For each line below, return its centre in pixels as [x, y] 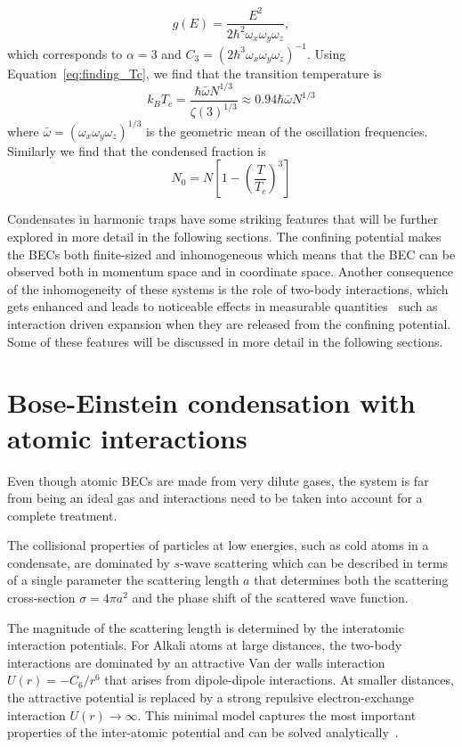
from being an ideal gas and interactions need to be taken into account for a [215, 498]
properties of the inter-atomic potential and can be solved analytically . [203, 732]
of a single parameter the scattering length [123, 580]
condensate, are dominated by [89, 562]
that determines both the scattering [351, 580]
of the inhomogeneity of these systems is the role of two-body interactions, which [228, 288]
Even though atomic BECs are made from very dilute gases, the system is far [218, 480]
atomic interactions [127, 437]
